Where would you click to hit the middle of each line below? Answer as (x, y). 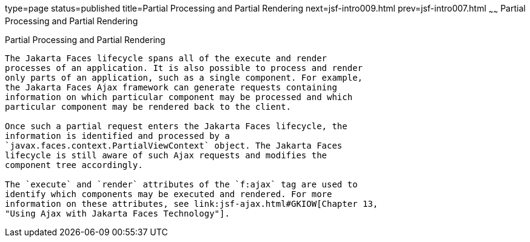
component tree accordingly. (74, 165)
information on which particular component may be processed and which (179, 97)
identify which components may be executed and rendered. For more (169, 194)
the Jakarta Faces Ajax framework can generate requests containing (171, 87)
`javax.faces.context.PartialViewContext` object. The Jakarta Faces (174, 145)
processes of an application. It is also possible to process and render (184, 68)
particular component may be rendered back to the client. (148, 106)
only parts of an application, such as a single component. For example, (184, 77)
